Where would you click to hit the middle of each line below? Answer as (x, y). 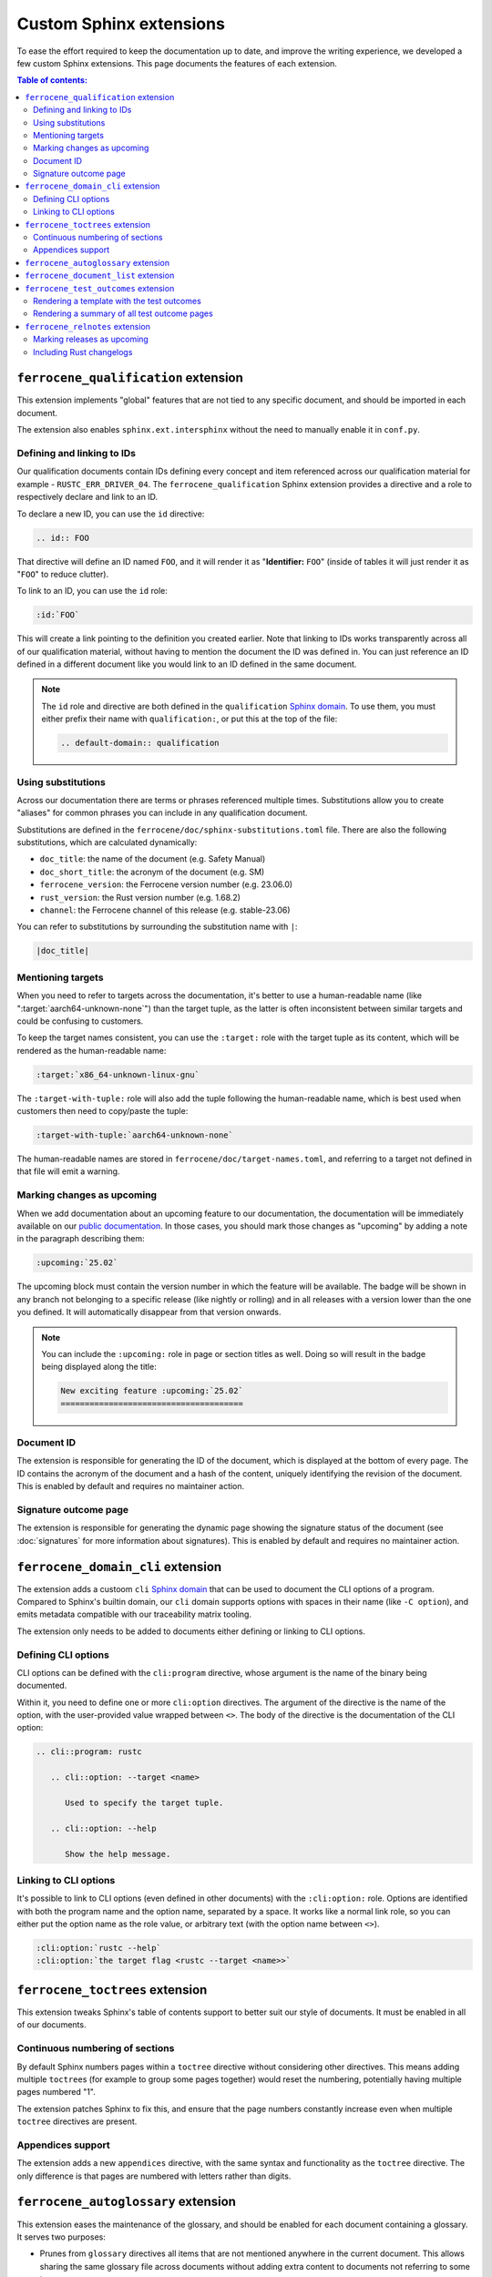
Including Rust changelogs (83, 352)
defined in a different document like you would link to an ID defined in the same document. (187, 664)
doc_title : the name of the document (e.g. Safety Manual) (153, 859)
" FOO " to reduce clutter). (63, 574)
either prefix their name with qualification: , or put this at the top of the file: (190, 719)
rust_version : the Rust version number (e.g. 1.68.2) (140, 897)
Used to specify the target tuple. (144, 1803)
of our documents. (51, 2025)
